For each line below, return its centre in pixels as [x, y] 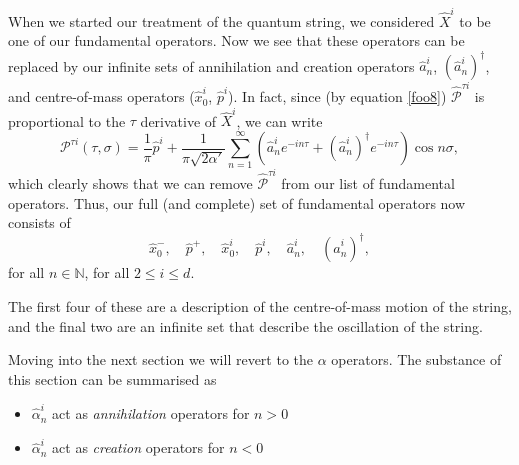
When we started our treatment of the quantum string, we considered [221, 20]
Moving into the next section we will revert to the [161, 359]
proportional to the [67, 120]
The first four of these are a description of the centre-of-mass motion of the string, [260, 305]
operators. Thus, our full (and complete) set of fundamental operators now [237, 202]
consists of [39, 222]
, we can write [279, 120]
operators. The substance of [416, 359]
